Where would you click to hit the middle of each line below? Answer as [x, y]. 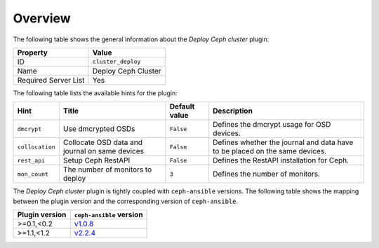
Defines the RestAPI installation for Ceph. [281, 160]
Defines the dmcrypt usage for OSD [272, 125]
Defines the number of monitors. [267, 174]
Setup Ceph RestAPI [97, 160]
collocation [36, 147]
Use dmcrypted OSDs [99, 129]
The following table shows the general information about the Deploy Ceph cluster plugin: [141, 39]
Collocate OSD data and [103, 142]
